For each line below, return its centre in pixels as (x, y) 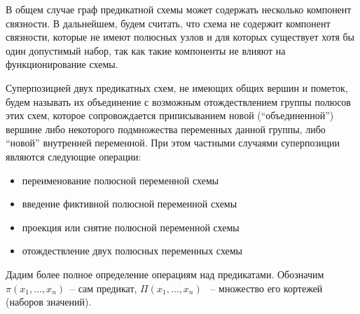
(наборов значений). (49, 302)
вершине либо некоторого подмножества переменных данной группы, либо (166, 129)
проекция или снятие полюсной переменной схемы (131, 227)
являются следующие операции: (74, 156)
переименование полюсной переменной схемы (120, 180)
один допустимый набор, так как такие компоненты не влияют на (146, 50)
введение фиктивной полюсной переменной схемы (130, 204)
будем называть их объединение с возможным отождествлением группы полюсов (178, 101)
